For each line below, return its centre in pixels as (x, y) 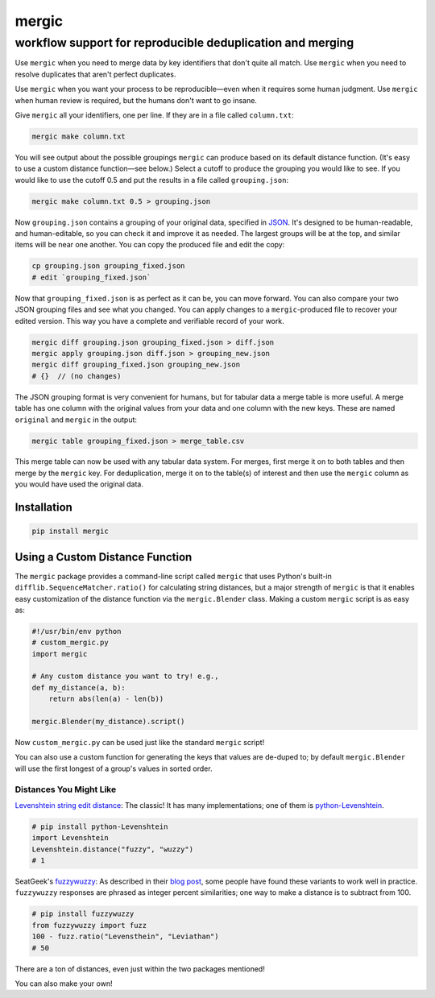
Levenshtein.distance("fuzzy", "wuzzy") (112, 849)
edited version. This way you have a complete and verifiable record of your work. (150, 321)
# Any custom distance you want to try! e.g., (125, 676)
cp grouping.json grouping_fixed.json (108, 266)
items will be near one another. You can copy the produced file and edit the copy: (150, 245)
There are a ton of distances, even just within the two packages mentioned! (140, 969)
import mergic (60, 654)
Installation (43, 507)
